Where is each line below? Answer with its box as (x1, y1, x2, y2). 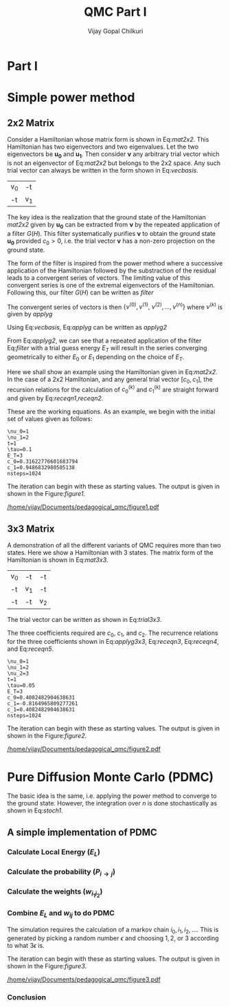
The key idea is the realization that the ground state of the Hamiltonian (7, 213, 206, 221)
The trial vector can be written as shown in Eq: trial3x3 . (7, 615, 162, 623)
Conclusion (7, 993, 47, 1002)
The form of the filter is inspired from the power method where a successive (7, 259, 223, 267)
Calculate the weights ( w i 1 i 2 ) (7, 887, 103, 899)
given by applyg (7, 310, 53, 318)
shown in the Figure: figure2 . (7, 732, 87, 740)
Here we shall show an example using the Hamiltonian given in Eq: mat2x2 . (7, 367, 218, 376)
